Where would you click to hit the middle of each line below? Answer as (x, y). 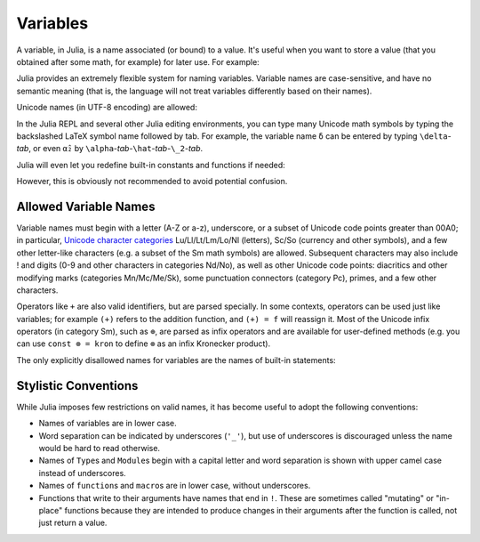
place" (51, 510)
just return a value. (73, 523)
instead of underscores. (82, 473)
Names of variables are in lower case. (108, 424)
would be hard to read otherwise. (99, 448)
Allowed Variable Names (86, 206)
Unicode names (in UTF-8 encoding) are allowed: (107, 108)
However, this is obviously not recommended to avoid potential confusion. (152, 182)
